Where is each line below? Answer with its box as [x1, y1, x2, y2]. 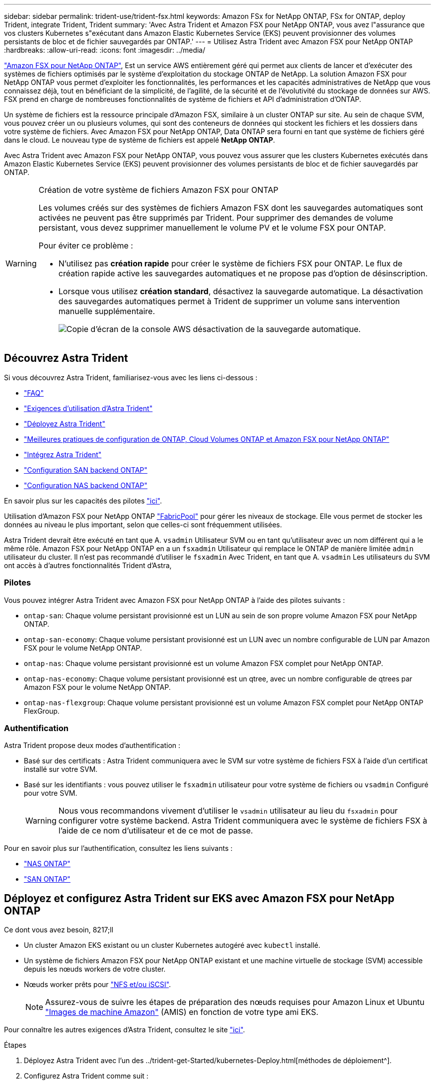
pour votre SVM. [24, 789, 77, 798]
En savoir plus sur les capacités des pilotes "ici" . [4, 496, 162, 505]
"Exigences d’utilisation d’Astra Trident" [24, 404, 153, 413]
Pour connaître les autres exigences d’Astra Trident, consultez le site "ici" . [4, 1025, 245, 1034]
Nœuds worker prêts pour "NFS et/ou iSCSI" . [24, 980, 171, 989]
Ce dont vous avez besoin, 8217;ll [4, 925, 114, 934]
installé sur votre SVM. [24, 765, 98, 774]
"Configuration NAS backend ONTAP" [24, 481, 147, 490]
